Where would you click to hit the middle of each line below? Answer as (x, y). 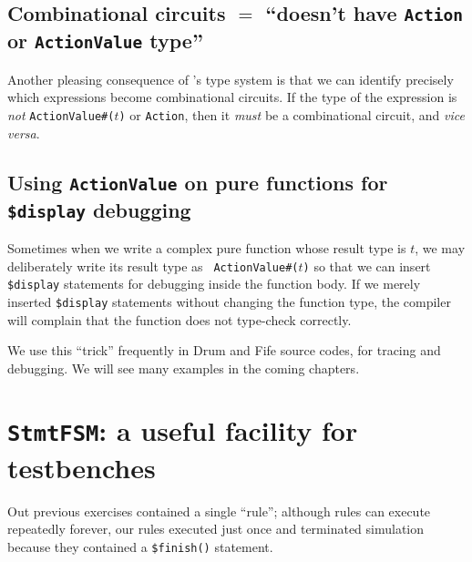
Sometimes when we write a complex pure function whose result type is (207, 247)
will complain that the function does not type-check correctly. (180, 319)
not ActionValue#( (61, 114)
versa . (24, 133)
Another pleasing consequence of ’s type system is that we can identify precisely (231, 79)
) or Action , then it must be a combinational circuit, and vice (292, 114)
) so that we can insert (367, 266)
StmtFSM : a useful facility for (183, 430)
